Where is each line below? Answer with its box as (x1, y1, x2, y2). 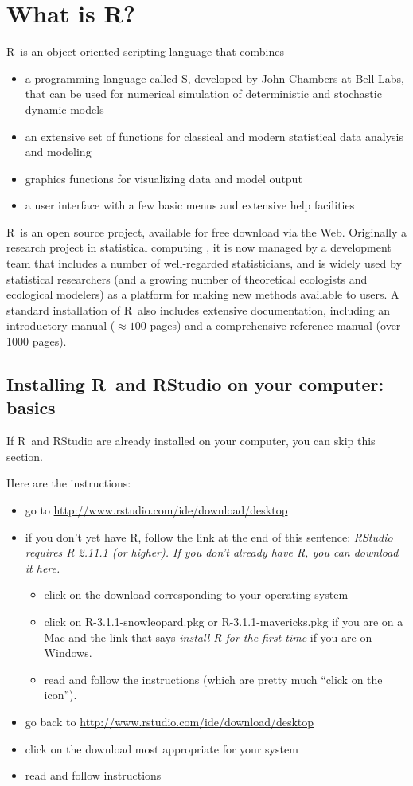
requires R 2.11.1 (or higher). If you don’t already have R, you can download (25, 544, 399, 561)
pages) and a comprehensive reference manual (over (150, 317, 401, 334)
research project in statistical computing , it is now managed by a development (6, 239, 392, 256)
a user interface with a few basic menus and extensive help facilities (25, 197, 355, 213)
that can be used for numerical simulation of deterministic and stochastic (25, 85, 382, 102)
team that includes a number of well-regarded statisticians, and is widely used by (6, 255, 402, 272)
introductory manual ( (6, 317, 115, 334)
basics (6, 395, 56, 420)
